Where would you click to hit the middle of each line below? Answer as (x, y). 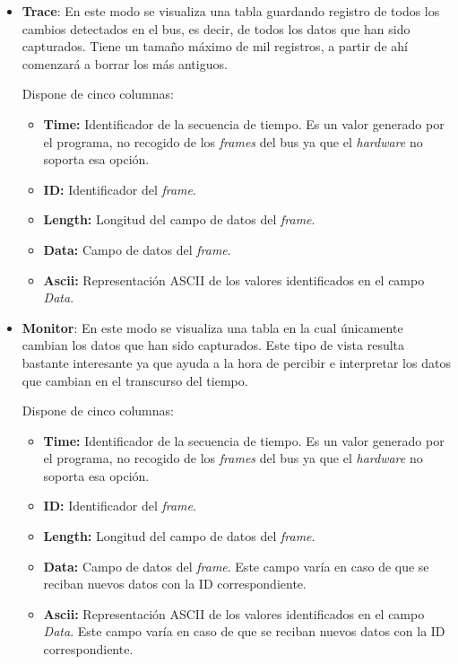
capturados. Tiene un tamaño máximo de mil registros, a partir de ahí (215, 46)
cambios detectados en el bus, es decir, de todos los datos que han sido (216, 28)
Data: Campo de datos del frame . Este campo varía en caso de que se (236, 566)
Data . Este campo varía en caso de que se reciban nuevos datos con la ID (244, 631)
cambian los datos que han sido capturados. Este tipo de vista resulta (213, 345)
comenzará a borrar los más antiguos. (125, 63)
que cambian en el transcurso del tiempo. (135, 380)
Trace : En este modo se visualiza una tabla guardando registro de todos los (231, 11)
